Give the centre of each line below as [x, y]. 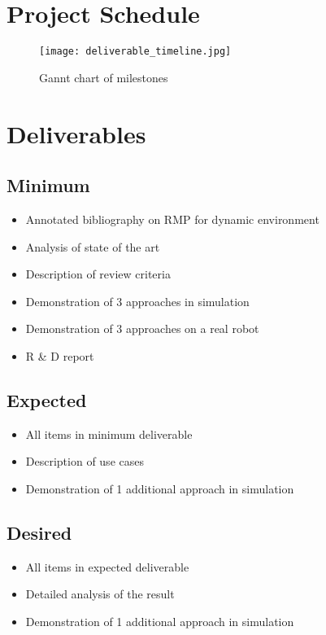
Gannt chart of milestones [104, 77]
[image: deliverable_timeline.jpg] [135, 52]
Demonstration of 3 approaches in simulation [137, 301]
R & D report [60, 355]
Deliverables [76, 133]
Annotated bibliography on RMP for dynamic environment [172, 219]
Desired [39, 532]
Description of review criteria [98, 274]
